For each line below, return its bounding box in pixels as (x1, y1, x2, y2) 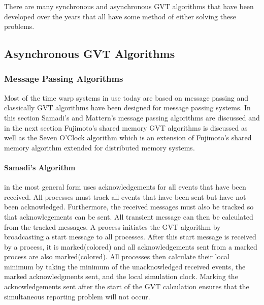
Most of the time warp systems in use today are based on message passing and (4, 92, 249, 103)
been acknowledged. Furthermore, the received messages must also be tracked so (4, 201, 254, 212)
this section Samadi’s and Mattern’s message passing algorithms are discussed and (4, 112, 260, 123)
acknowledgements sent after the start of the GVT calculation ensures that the (4, 281, 249, 292)
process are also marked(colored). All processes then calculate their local (4, 251, 229, 262)
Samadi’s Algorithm (4, 162, 76, 172)
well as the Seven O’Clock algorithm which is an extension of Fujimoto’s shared (4, 132, 252, 143)
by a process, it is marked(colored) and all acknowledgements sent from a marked (4, 241, 257, 252)
